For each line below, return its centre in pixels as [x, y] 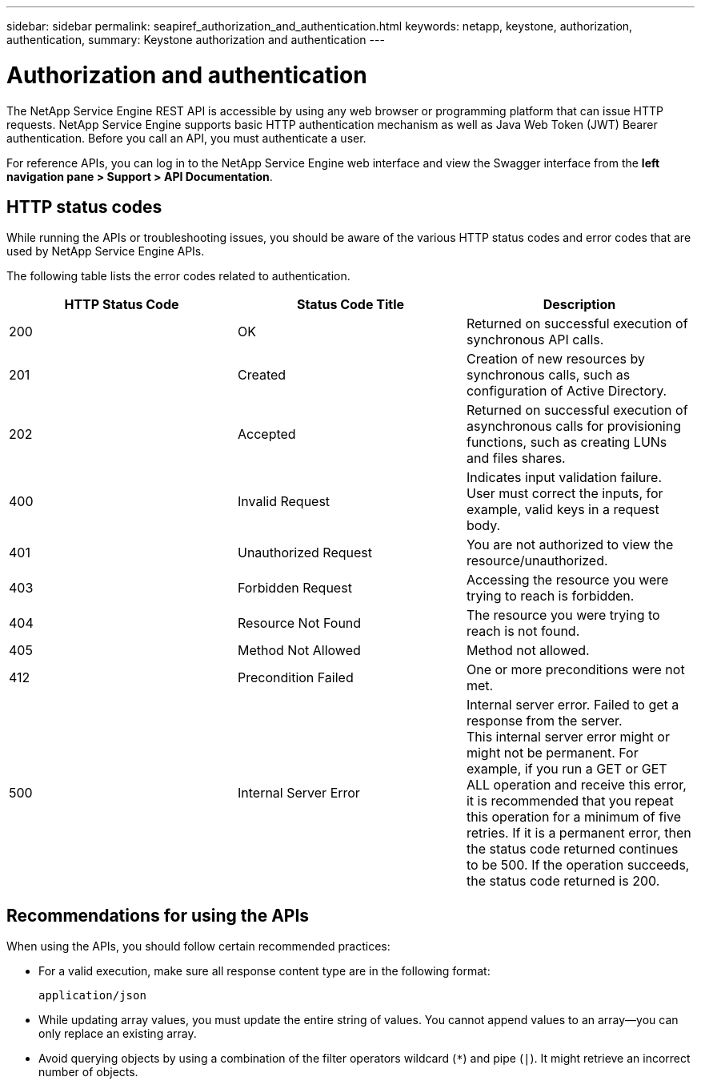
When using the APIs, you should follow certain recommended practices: [198, 946]
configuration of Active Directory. [567, 391]
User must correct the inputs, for [565, 494]
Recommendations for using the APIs [158, 915]
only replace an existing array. [118, 1034]
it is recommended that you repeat [570, 801]
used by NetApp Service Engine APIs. [106, 251]
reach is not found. [523, 631]
